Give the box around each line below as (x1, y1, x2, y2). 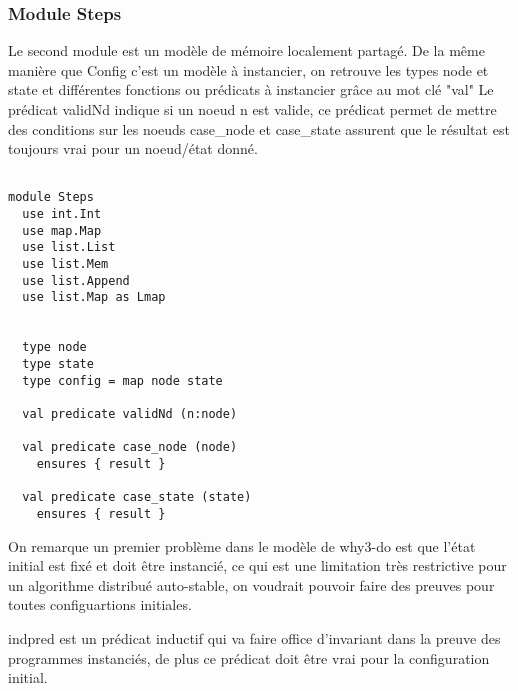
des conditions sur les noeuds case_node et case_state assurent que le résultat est (8, 118, 510, 139)
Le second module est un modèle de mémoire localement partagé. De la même (8, 40, 485, 61)
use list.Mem (22, 257, 109, 272)
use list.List (22, 240, 116, 255)
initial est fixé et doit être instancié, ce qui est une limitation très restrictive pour (8, 555, 507, 576)
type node (22, 340, 87, 355)
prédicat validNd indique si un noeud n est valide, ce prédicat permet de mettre (8, 99, 497, 119)
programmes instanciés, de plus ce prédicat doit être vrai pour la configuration (8, 647, 490, 668)
